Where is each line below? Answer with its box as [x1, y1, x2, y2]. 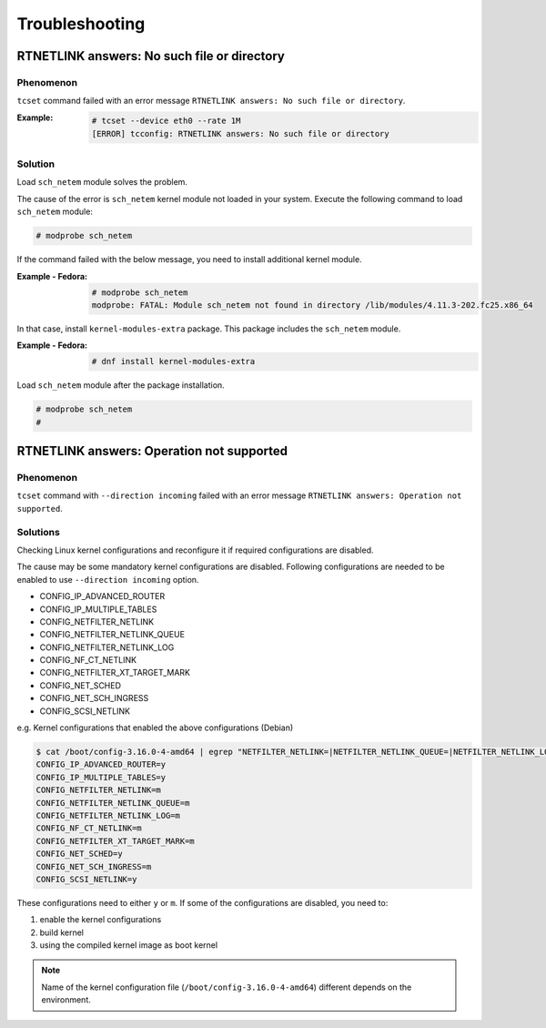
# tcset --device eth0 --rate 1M [91, 116, 241, 127]
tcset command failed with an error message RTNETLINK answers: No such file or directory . [16, 96, 406, 107]
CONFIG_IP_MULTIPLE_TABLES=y [35, 772, 167, 782]
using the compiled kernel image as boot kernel [39, 940, 218, 951]
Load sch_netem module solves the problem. [16, 177, 188, 188]
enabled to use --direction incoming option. [16, 574, 199, 585]
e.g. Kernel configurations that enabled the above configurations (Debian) [16, 722, 294, 733]
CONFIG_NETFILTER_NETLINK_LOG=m [35, 810, 181, 820]
